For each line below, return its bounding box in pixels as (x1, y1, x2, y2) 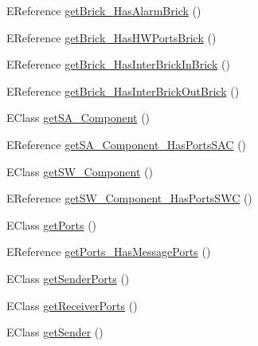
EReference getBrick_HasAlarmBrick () (6, 2, 201, 18)
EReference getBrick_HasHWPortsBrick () (6, 29, 217, 45)
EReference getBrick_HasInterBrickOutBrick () (6, 82, 240, 99)
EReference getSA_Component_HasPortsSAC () (6, 136, 247, 152)
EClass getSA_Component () (6, 109, 150, 126)
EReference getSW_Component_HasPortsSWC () (6, 190, 252, 206)
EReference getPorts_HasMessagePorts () (6, 243, 211, 260)
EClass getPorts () (6, 216, 97, 233)
